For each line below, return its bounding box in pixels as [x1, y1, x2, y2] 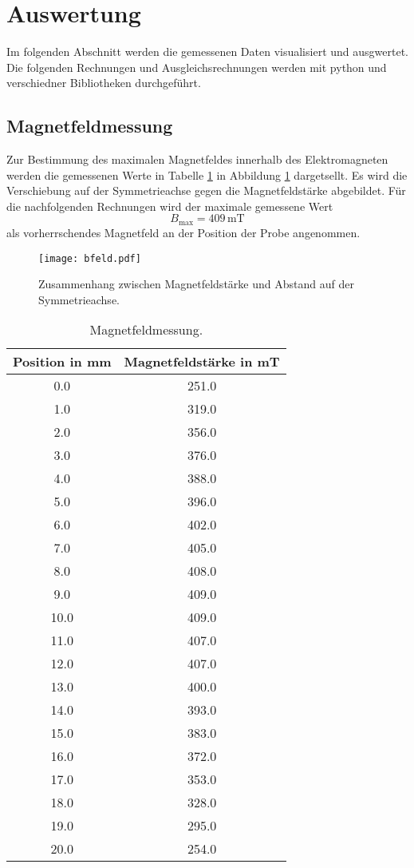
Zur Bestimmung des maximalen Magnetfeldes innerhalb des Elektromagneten [6, 151, 388, 168]
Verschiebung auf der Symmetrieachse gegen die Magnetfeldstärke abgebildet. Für [6, 182, 406, 199]
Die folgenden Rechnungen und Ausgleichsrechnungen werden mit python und [6, 58, 387, 75]
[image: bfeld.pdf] [38, 252, 141, 264]
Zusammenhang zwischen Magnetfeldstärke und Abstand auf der [38, 275, 354, 292]
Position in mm [13, 352, 112, 371]
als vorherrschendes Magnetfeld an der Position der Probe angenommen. [6, 224, 361, 240]
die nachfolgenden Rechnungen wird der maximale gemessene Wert [6, 197, 333, 214]
